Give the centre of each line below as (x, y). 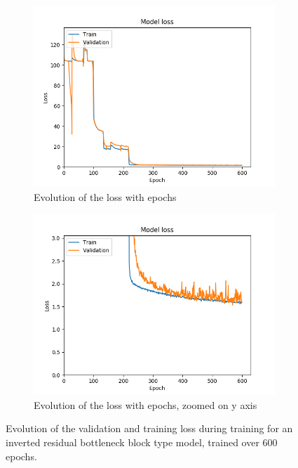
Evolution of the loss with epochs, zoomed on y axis (145, 404)
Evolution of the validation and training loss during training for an (149, 428)
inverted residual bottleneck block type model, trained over (133, 442)
